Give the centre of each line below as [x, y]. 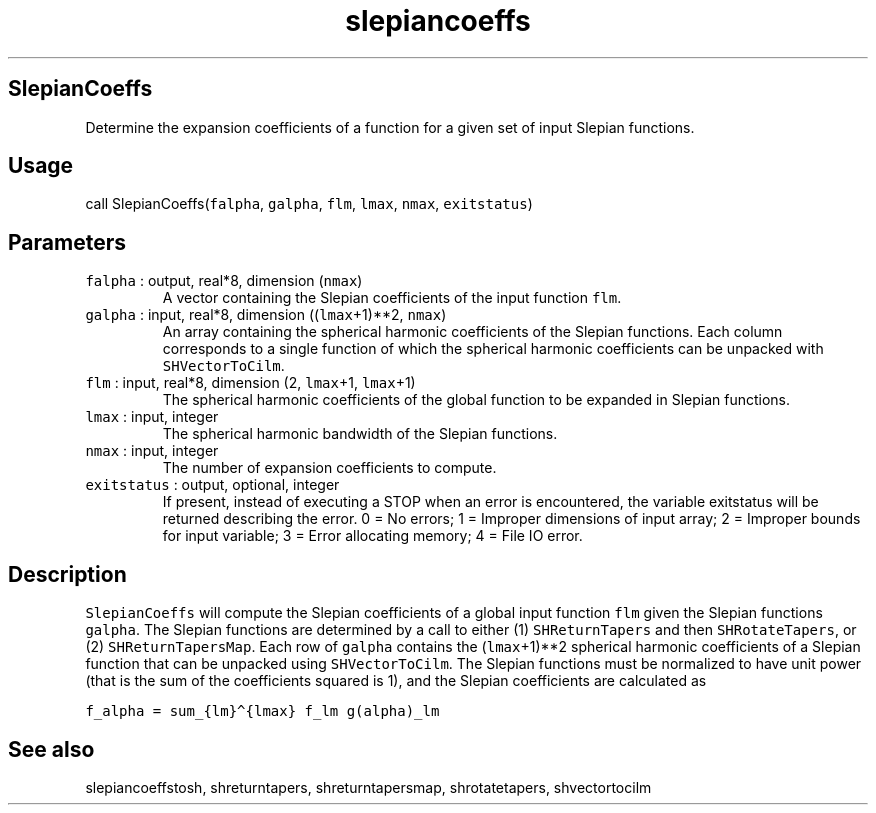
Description [67, 574]
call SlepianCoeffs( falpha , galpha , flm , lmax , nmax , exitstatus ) [309, 204]
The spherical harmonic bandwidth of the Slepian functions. [360, 434]
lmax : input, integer [152, 417]
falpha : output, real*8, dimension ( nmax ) [224, 281]
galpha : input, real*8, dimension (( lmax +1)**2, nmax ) [266, 315]
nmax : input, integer [152, 451]
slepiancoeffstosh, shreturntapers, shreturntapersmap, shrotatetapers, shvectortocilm [368, 787]
